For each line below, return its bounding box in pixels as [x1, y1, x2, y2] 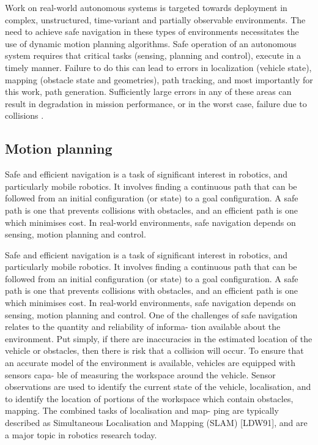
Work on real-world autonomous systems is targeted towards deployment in [5, 1, 287, 13]
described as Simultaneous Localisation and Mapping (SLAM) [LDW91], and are [5, 416, 308, 429]
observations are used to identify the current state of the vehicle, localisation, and [5, 380, 311, 393]
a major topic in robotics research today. [5, 428, 157, 441]
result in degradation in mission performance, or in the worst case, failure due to [5, 97, 307, 110]
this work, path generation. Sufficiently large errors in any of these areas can [5, 85, 292, 98]
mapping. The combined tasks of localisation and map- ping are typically [5, 404, 279, 417]
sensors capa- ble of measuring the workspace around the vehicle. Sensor [5, 368, 276, 381]
